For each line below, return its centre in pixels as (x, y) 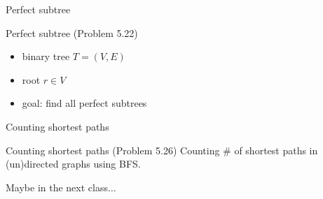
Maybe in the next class (57, 187)
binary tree (46, 56)
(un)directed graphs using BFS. (73, 164)
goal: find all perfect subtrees (84, 103)
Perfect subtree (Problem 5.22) (72, 32)
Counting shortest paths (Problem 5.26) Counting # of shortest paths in (162, 150)
